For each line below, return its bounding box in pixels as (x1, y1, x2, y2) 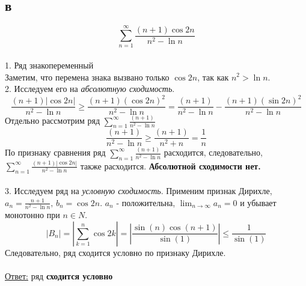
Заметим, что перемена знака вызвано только (5, 70, 170, 83)
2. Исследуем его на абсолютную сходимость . (5, 82, 175, 95)
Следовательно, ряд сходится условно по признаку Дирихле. (5, 246, 226, 258)
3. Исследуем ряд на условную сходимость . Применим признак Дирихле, (5, 184, 272, 197)
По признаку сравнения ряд (5, 146, 106, 159)
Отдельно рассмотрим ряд (5, 114, 100, 127)
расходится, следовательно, (164, 146, 263, 159)
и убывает (240, 196, 277, 208)
